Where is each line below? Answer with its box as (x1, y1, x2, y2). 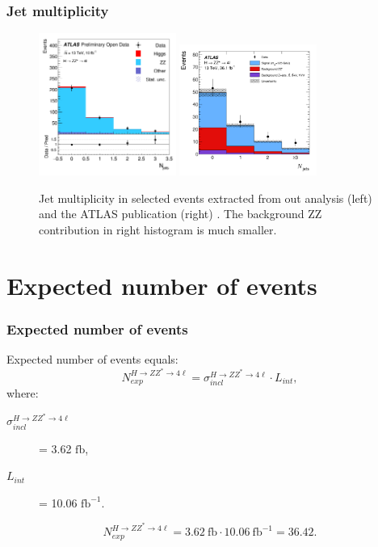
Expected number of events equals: (6, 351, 178, 368)
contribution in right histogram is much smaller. (39, 221, 277, 238)
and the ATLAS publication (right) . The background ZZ (39, 205, 322, 222)
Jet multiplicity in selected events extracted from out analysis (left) (39, 189, 372, 206)
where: (6, 385, 39, 402)
